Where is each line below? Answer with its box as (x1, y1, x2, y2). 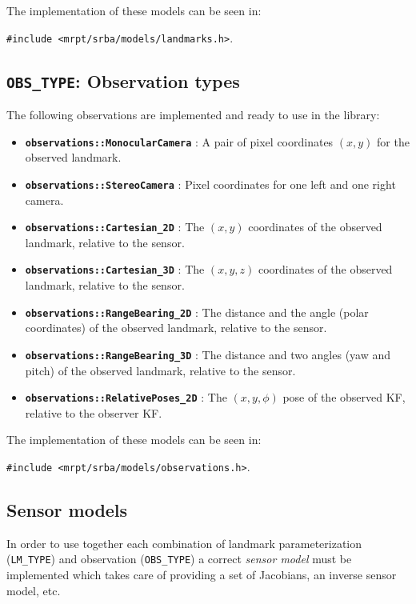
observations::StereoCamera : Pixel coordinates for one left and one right (25, 175, 396, 192)
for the (377, 133, 410, 150)
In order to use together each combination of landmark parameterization (6, 534, 362, 551)
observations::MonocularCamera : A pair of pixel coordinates (25, 133, 334, 150)
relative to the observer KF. (25, 404, 162, 421)
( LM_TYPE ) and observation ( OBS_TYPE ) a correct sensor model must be (6, 550, 352, 567)
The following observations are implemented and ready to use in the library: (6, 106, 380, 123)
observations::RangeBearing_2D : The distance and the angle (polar (25, 303, 369, 320)
